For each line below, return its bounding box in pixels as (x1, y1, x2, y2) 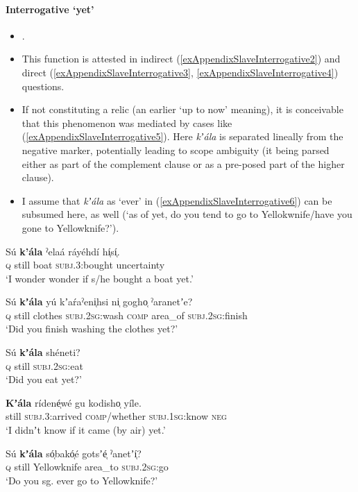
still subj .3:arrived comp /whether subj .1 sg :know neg (6, 409, 227, 423)
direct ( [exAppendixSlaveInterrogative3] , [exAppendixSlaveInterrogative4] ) (22, 65, 339, 79)
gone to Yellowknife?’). (22, 220, 119, 235)
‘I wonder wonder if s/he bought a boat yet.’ (6, 271, 194, 285)
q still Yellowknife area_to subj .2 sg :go (6, 459, 169, 474)
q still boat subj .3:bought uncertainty (6, 257, 165, 272)
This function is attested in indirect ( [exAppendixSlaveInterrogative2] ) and (22, 51, 341, 66)
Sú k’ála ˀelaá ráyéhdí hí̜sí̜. (6, 244, 120, 258)
